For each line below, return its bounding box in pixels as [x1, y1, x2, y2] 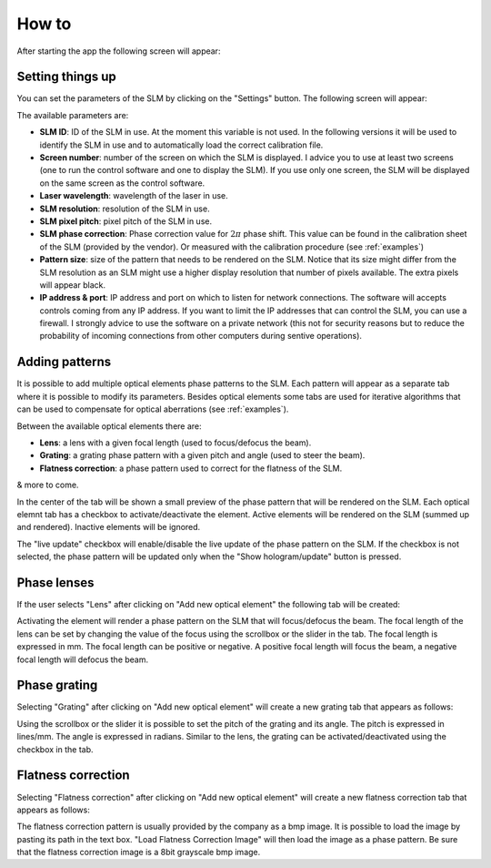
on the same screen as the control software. [39, 178, 205, 189]
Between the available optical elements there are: [16, 420, 202, 432]
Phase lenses [16, 575, 95, 590]
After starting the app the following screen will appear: [16, 46, 221, 56]
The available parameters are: [16, 109, 129, 120]
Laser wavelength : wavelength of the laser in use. [39, 190, 229, 201]
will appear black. [39, 279, 106, 291]
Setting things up [16, 69, 117, 85]
